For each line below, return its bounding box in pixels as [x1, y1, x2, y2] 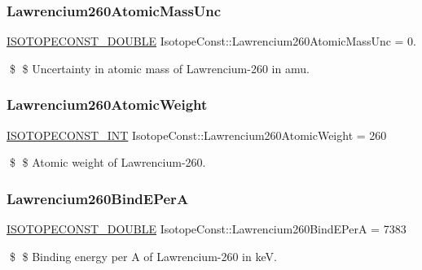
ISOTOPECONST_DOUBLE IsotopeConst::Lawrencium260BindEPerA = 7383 [7, 220, 407, 237]
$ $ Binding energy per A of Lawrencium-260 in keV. [9, 247, 277, 264]
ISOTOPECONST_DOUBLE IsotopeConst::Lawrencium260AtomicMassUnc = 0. [7, 33, 417, 50]
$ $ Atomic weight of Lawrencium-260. [9, 154, 206, 171]
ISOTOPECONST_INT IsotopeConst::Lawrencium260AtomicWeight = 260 [7, 126, 387, 143]
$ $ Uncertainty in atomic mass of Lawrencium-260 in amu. [9, 59, 310, 76]
